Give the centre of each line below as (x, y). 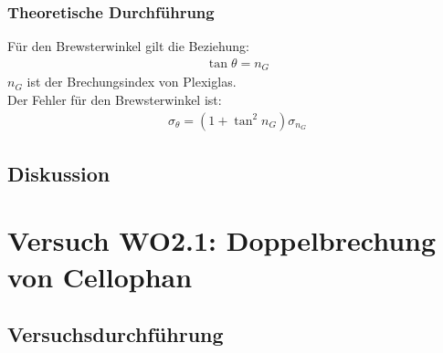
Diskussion (59, 173)
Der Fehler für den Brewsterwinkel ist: (115, 99)
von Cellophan (100, 276)
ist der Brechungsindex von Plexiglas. (132, 82)
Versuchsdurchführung (116, 334)
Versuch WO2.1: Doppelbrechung (222, 240)
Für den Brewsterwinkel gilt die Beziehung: (128, 46)
